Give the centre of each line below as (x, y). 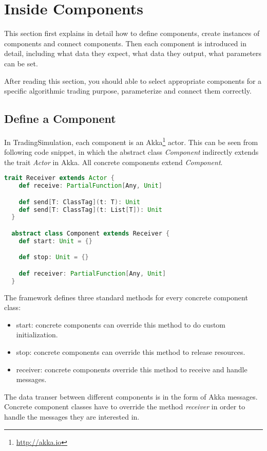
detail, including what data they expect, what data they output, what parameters (133, 53)
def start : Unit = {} (55, 241)
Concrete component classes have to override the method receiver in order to (125, 407)
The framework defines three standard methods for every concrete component (126, 297)
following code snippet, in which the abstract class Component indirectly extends (131, 152)
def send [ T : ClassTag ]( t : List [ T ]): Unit (90, 210)
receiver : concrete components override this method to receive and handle (132, 369)
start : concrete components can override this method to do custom (121, 324)
